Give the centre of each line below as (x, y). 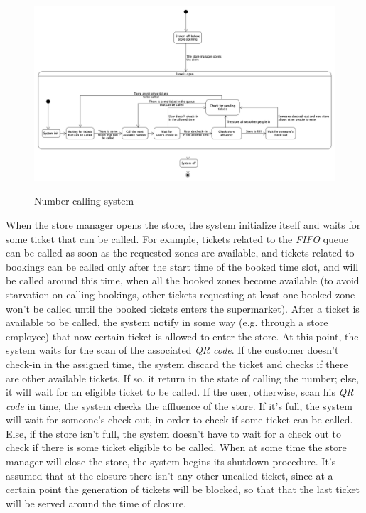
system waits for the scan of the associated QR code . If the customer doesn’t (172, 350)
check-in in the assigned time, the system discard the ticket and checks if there (177, 363)
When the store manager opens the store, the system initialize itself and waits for (183, 224)
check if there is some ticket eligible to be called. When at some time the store (176, 447)
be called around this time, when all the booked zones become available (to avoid (183, 280)
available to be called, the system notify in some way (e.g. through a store (167, 322)
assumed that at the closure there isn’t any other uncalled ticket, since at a (169, 475)
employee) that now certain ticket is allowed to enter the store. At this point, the (182, 336)
